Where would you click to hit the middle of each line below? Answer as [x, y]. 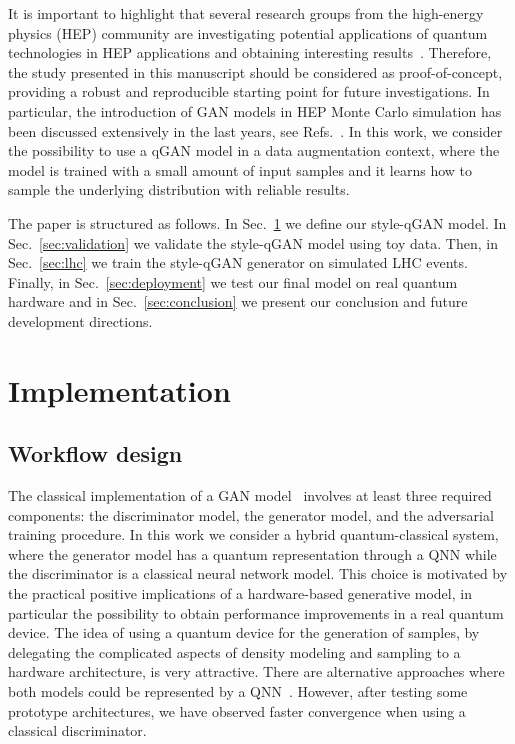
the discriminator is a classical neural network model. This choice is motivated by [258, 573]
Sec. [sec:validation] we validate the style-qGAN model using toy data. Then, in [253, 242]
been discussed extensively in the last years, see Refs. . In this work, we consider [255, 130]
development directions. [80, 320]
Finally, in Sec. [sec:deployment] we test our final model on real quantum [233, 281]
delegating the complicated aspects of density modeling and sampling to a [234, 651]
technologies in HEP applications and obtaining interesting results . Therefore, [250, 52]
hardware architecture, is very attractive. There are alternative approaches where [256, 671]
